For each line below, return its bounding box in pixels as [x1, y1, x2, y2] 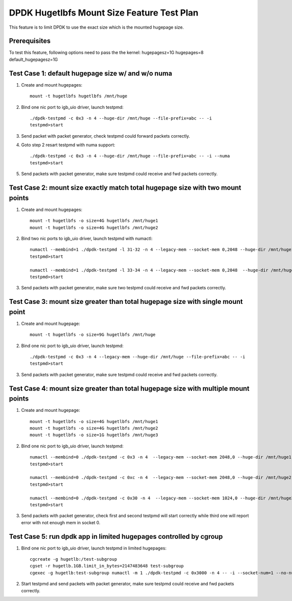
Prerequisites [9, 37, 51, 45]
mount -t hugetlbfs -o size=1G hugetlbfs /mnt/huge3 [30, 432, 158, 438]
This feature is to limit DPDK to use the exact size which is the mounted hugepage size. [9, 24, 184, 30]
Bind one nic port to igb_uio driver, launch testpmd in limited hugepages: [21, 545, 167, 551]
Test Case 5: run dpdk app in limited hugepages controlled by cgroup [9, 532, 223, 541]
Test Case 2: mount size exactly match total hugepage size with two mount [9, 184, 241, 192]
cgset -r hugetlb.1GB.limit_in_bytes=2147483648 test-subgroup [30, 563, 184, 569]
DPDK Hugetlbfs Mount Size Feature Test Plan [9, 7, 199, 18]
